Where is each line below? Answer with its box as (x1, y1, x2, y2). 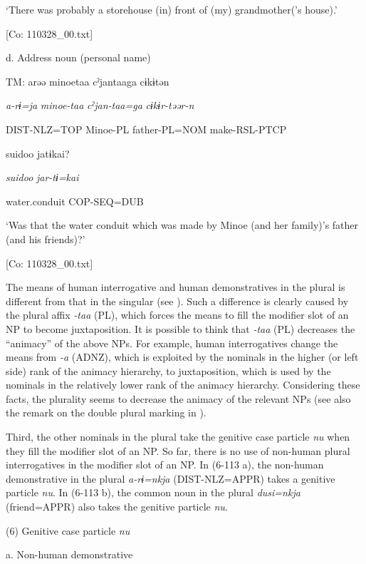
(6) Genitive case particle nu (6, 523, 130, 538)
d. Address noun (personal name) (6, 50, 151, 65)
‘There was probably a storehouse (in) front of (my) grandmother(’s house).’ (6, 2, 338, 16)
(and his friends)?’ (6, 231, 85, 246)
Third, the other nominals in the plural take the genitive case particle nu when (6, 429, 350, 444)
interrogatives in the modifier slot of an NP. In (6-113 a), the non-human (6, 457, 324, 472)
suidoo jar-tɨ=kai (6, 170, 79, 185)
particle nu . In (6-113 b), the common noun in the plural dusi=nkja (6, 485, 300, 500)
